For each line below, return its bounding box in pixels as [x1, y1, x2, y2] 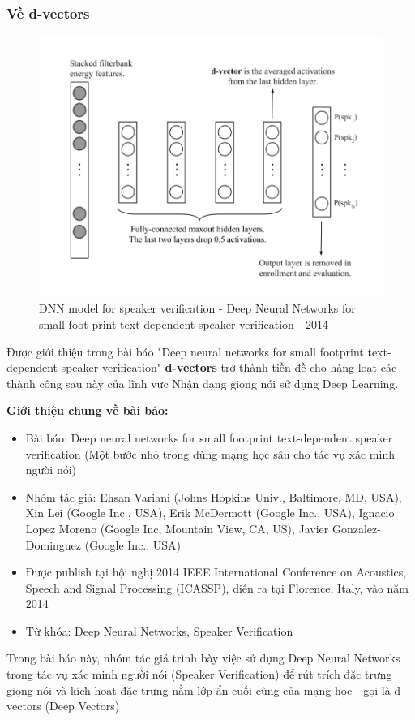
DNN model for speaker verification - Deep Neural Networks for [39, 300, 356, 317]
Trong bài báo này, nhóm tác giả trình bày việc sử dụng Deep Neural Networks [6, 649, 400, 666]
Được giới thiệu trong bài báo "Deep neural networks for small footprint [6, 343, 364, 360]
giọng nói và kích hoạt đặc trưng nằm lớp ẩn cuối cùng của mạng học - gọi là [6, 681, 391, 698]
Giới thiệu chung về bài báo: [6, 402, 169, 419]
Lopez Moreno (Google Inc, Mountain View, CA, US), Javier [25, 520, 329, 537]
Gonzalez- [332, 520, 381, 537]
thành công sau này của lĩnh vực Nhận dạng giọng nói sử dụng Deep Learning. [6, 374, 399, 391]
